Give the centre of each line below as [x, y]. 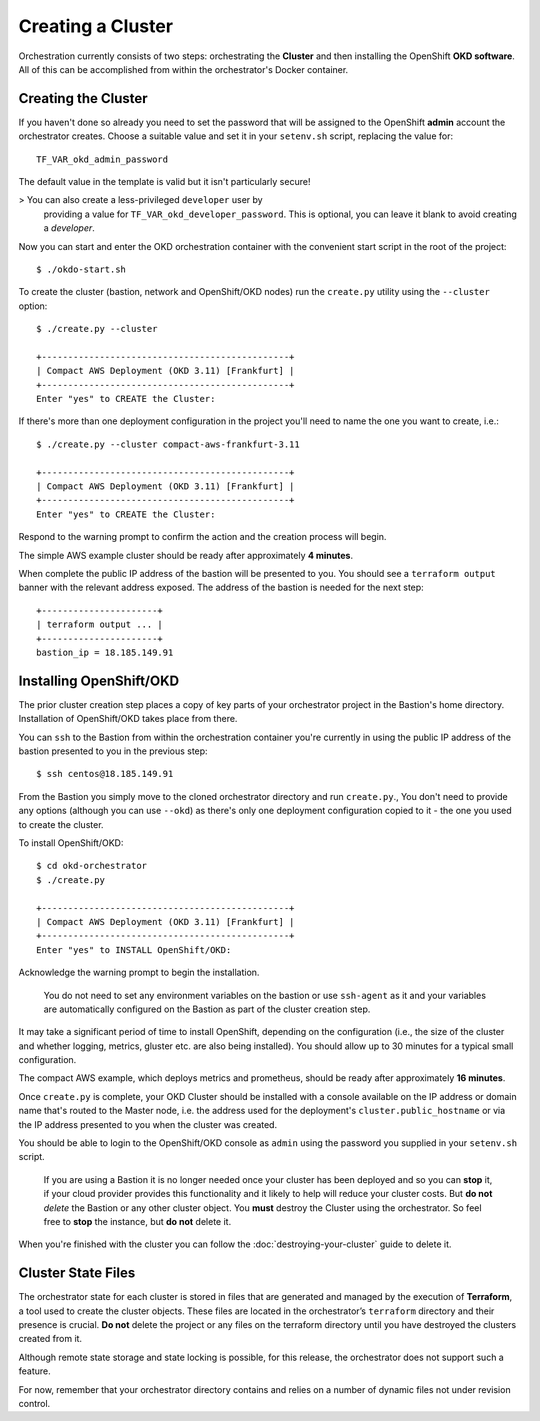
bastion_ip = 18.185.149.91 [105, 652]
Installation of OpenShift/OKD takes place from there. [128, 719]
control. [34, 1403]
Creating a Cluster [96, 26]
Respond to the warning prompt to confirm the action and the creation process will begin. [202, 537]
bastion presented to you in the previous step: [113, 751]
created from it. [50, 1339]
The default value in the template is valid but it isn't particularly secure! [164, 182]
